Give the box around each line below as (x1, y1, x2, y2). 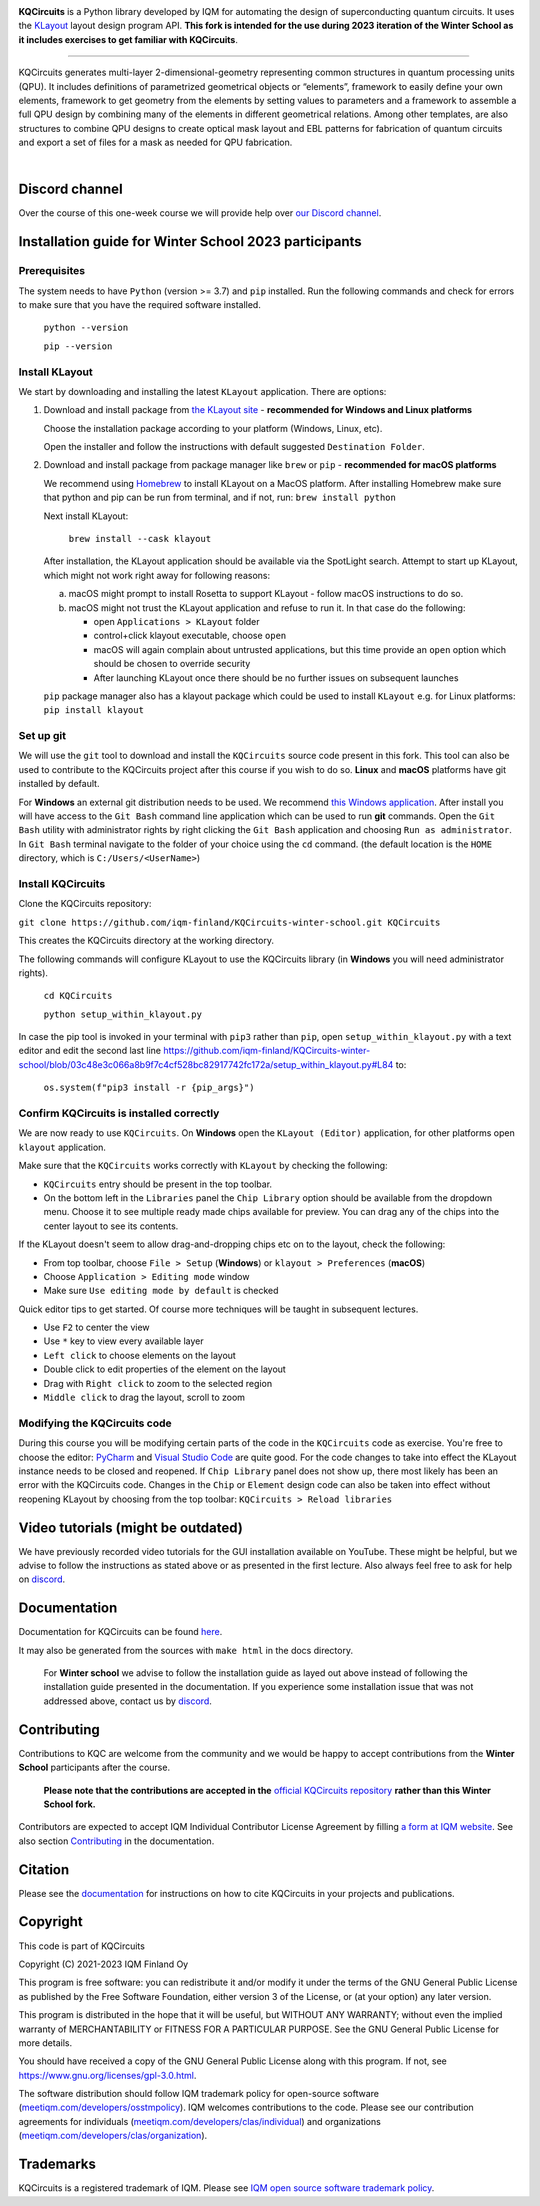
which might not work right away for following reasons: (43, 569, 271, 581)
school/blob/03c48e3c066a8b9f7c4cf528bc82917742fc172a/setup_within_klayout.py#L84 (18, 1058, 394, 1070)
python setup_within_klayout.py (43, 1008, 202, 1020)
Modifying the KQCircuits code (18, 1416, 172, 1430)
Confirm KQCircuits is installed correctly (18, 1106, 220, 1120)
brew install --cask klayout (68, 533, 212, 545)
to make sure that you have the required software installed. (18, 298, 262, 310)
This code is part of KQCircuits (18, 1940, 145, 1952)
